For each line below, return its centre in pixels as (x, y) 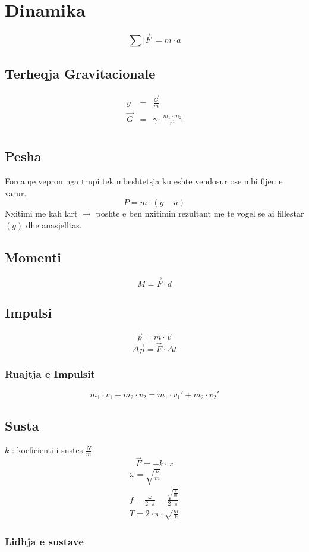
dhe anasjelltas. (54, 225)
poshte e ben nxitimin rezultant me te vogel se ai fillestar (200, 213)
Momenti (33, 257)
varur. (16, 192)
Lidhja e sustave (44, 542)
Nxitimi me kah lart (41, 213)
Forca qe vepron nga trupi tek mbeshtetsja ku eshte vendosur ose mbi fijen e (144, 181)
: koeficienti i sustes (47, 450)
